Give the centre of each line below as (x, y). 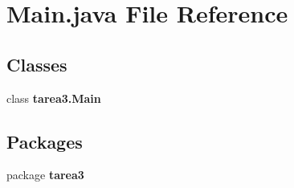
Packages (45, 141)
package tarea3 (45, 175)
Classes (37, 64)
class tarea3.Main (54, 98)
